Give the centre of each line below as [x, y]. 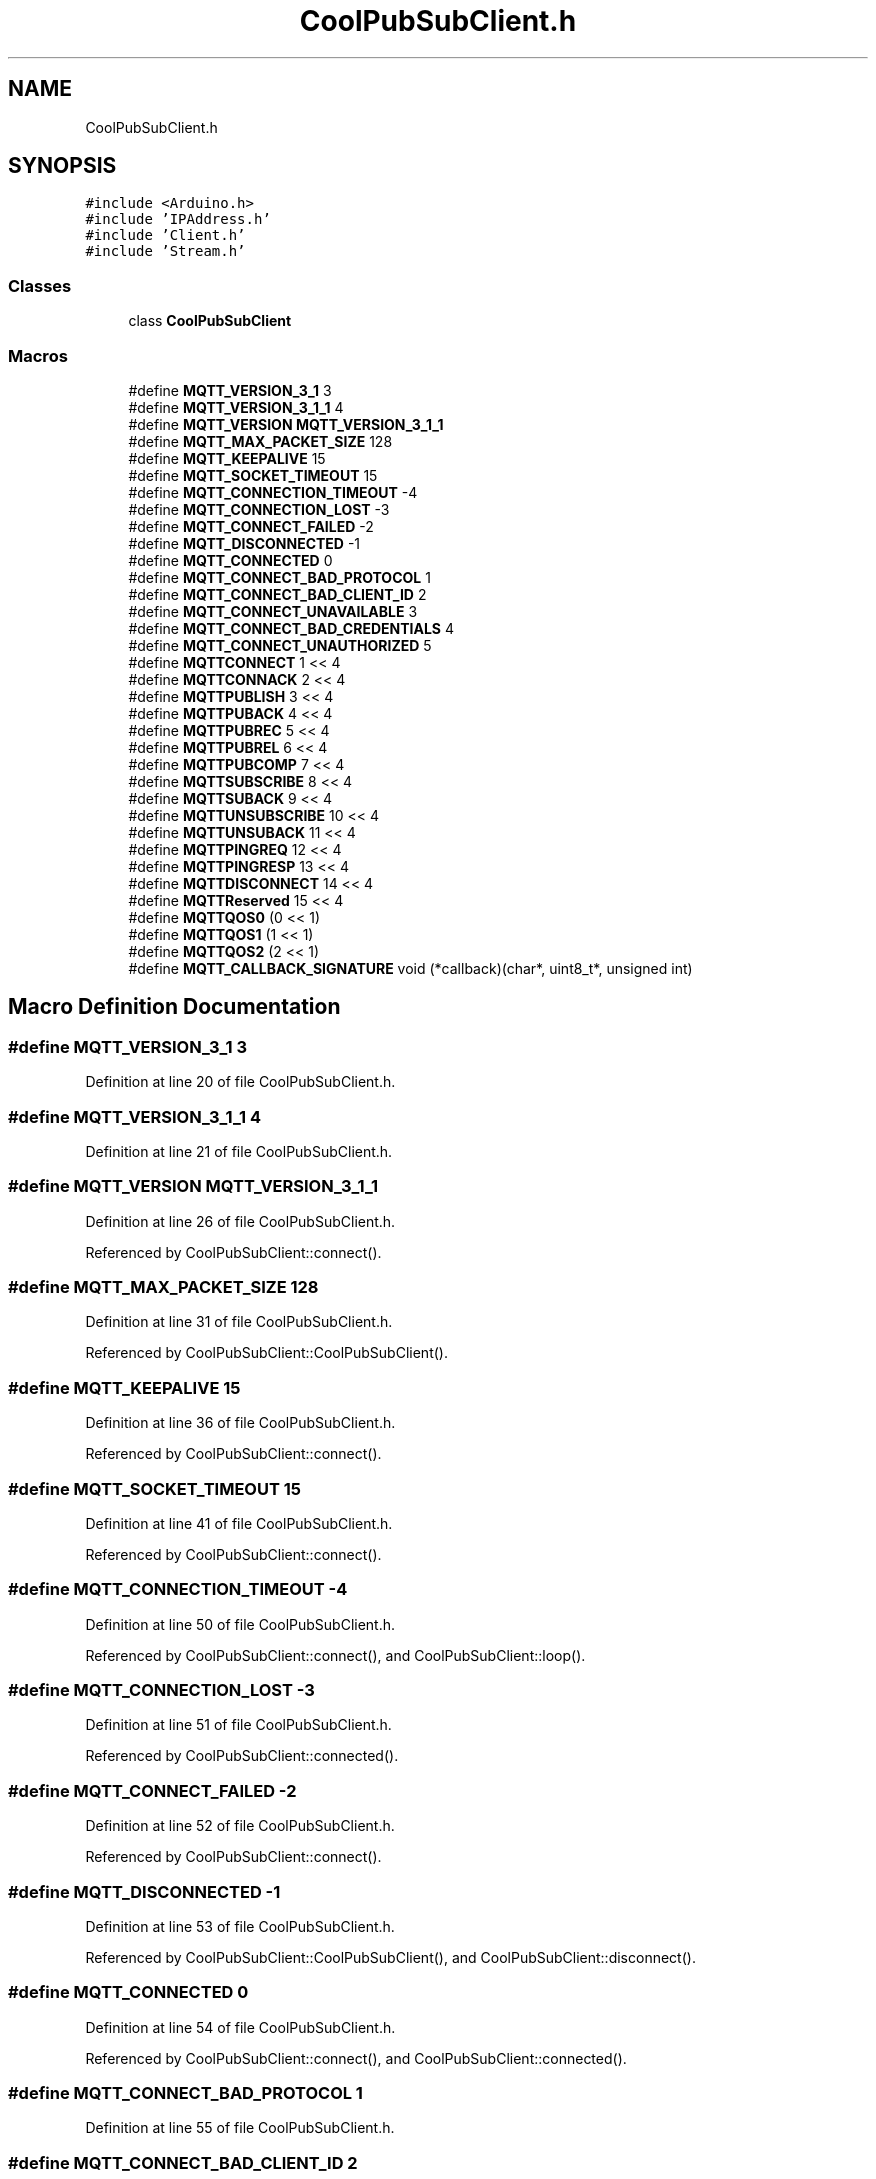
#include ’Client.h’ [165, 235]
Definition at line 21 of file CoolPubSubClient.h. [239, 1151]
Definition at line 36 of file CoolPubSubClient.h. [240, 1423]
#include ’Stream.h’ [165, 251]
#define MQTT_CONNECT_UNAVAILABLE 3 [273, 611]
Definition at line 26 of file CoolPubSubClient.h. [240, 1221]
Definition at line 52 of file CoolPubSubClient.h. [240, 1826]
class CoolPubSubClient [210, 321]
